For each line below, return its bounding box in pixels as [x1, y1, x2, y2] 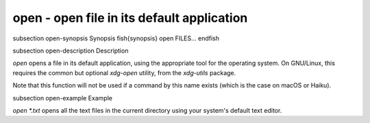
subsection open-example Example [12, 94, 113, 102]
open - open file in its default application [12, 10, 248, 25]
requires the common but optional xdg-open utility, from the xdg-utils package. [12, 68, 236, 77]
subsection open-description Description [12, 46, 129, 55]
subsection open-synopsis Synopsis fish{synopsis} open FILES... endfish [12, 34, 219, 42]
